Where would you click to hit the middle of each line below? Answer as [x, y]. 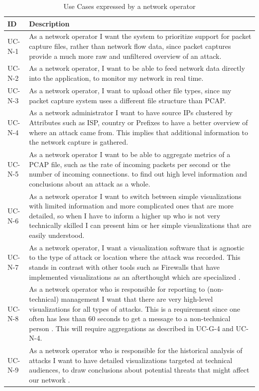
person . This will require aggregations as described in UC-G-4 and [131, 328]
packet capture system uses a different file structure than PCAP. [128, 100]
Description [49, 23]
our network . [50, 380]
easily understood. [57, 235]
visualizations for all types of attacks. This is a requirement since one [135, 308]
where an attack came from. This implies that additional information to [139, 132]
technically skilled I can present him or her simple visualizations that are [140, 225]
